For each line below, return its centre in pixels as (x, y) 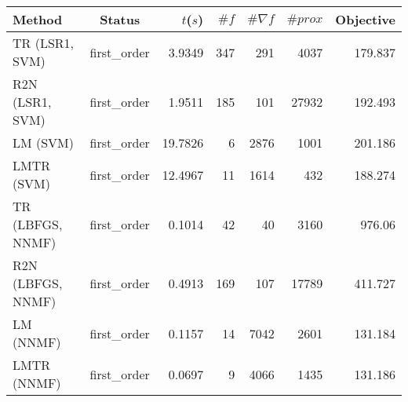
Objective (365, 19)
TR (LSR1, (44, 43)
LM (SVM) (44, 143)
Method (38, 19)
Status (120, 19)
